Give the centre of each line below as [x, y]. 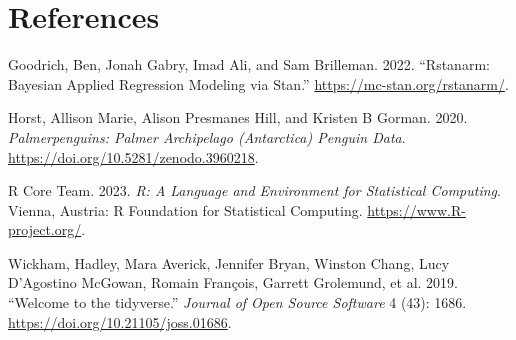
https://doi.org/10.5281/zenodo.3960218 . [133, 156]
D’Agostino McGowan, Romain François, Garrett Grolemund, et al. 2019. [233, 282]
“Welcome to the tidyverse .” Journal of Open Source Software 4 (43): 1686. [237, 302]
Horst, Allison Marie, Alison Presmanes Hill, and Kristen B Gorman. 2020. [238, 117]
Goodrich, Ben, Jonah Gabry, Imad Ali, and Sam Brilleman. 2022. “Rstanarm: [249, 64]
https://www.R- [416, 209]
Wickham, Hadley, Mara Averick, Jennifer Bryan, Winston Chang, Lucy [229, 262]
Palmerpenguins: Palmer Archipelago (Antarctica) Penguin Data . [207, 136]
